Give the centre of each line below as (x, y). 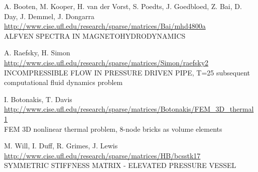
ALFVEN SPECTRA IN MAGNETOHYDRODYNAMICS (95, 35)
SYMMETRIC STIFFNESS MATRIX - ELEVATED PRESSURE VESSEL (120, 165)
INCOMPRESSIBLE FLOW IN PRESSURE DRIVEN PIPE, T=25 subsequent (127, 72)
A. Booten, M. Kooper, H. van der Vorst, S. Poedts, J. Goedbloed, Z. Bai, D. (123, 6)
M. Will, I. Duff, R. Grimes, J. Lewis (61, 146)
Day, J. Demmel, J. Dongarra (49, 16)
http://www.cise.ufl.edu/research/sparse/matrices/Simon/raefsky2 (106, 62)
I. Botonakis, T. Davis (38, 99)
